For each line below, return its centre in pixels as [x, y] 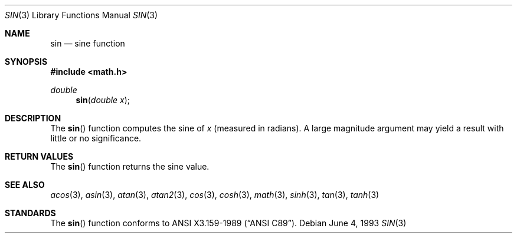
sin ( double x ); [103, 100]
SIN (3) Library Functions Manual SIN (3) [81, 15]
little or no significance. [96, 138]
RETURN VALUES [39, 156]
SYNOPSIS [26, 62]
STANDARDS [30, 213]
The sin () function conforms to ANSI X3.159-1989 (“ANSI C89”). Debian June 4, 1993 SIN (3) [228, 223]
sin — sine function [88, 43]
